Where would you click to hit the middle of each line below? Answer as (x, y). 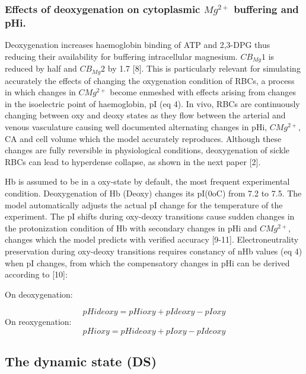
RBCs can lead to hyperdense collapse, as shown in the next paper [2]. (133, 161)
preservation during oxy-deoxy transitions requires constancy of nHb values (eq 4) (154, 251)
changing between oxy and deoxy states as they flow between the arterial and (145, 115)
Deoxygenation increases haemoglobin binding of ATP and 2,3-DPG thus (138, 45)
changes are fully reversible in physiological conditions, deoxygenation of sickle (147, 150)
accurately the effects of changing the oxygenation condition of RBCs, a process (150, 80)
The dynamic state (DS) (81, 361)
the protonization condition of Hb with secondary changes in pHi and (131, 228)
